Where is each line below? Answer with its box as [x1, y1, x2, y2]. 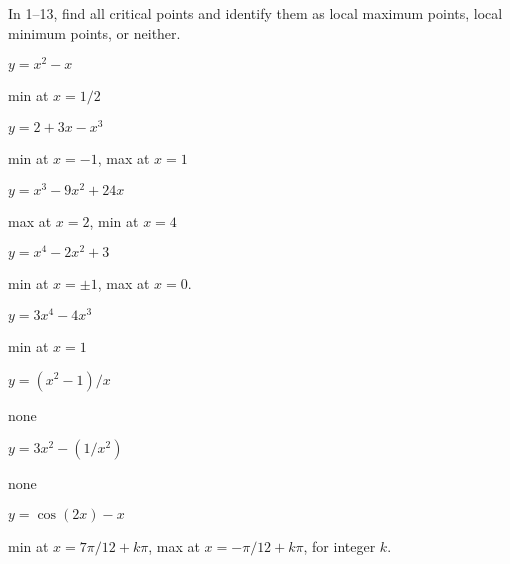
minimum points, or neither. [8, 22, 181, 43]
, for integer [303, 535, 376, 556]
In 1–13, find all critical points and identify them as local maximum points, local [8, 3, 503, 23]
